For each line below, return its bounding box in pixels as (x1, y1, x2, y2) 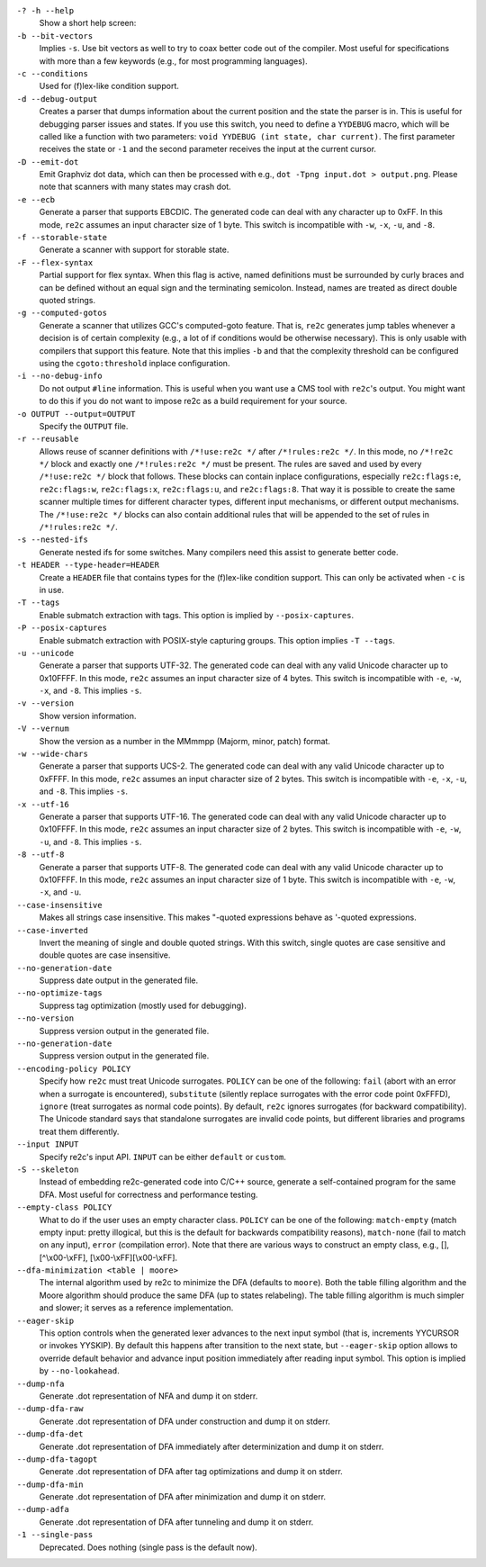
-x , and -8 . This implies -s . (39, 685, 142, 697)
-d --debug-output (16, 94, 98, 104)
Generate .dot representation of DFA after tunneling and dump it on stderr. (39, 1517, 314, 1527)
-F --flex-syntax (16, 257, 94, 267)
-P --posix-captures (16, 623, 108, 634)
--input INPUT (16, 1139, 79, 1149)
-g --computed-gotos (16, 308, 108, 319)
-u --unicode (16, 648, 75, 658)
